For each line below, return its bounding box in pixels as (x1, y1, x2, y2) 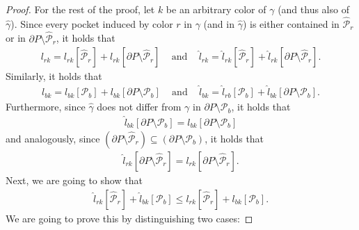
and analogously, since (6, 131, 100, 145)
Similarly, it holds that (6, 69, 102, 83)
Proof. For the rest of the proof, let (6, 2, 155, 16)
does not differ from (97, 99, 182, 114)
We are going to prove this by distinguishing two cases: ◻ (6, 211, 253, 225)
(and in (203, 16, 234, 31)
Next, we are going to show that (6, 172, 143, 187)
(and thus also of (278, 2, 349, 16)
